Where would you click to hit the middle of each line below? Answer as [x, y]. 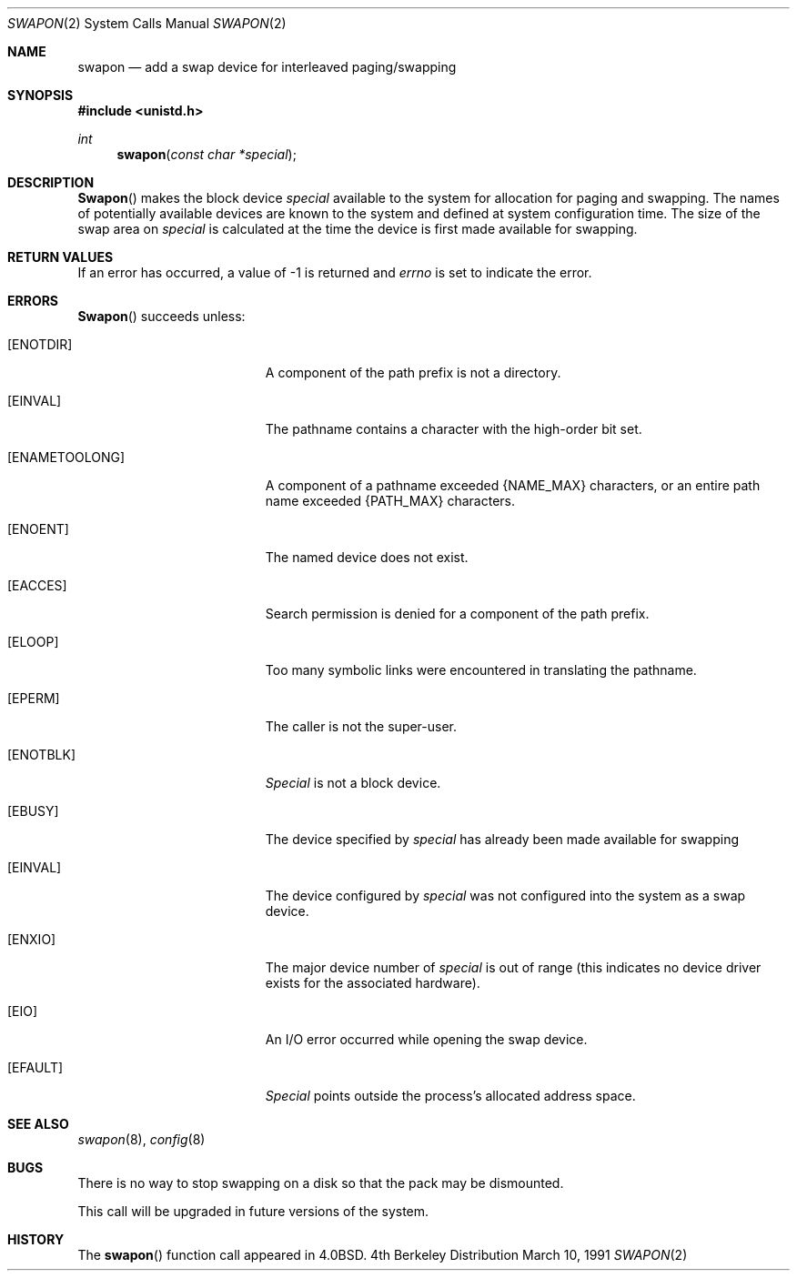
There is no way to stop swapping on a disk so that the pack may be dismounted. [321, 1183]
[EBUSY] [33, 811]
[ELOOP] [33, 642]
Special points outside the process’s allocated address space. [450, 1096]
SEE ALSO [38, 1124]
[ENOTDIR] [40, 344]
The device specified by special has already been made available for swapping [502, 839]
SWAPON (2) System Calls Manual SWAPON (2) [147, 23]
